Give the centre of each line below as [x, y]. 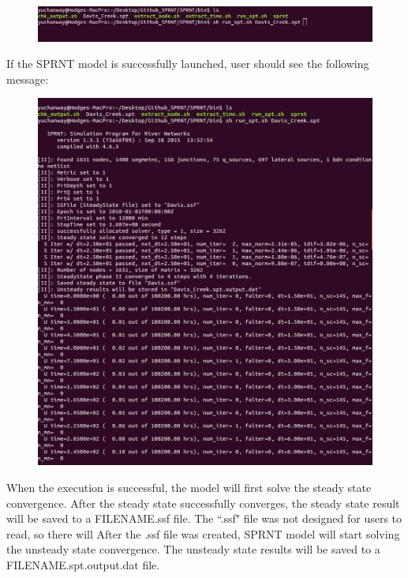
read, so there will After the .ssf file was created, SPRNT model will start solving [203, 533]
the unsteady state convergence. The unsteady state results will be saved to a [193, 549]
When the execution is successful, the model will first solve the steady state [189, 488]
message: [28, 79]
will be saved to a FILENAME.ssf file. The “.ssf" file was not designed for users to [204, 518]
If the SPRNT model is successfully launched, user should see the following [188, 64]
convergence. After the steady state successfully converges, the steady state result [203, 503]
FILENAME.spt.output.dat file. [83, 565]
